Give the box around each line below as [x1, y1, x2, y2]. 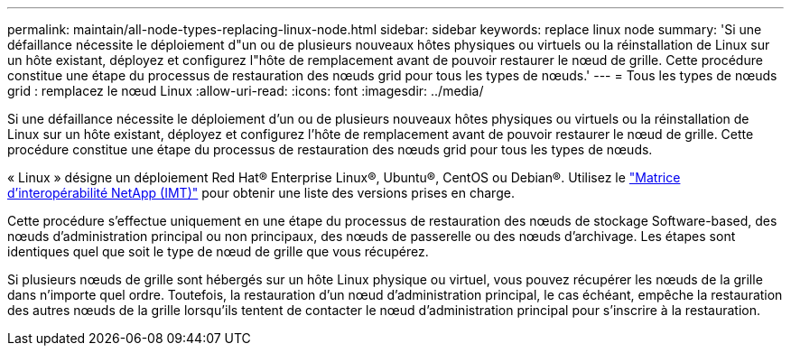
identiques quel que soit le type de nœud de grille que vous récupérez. [7, 244, 429, 259]
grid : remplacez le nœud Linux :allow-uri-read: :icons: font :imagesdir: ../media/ [7, 83, 484, 98]
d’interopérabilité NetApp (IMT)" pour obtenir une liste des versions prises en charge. [7, 185, 515, 200]
